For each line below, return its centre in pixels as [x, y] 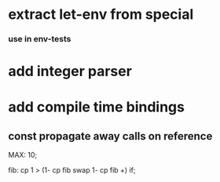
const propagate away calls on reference [110, 136]
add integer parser [70, 71]
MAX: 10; [23, 155]
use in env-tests [40, 39]
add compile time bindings [96, 107]
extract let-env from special [101, 15]
